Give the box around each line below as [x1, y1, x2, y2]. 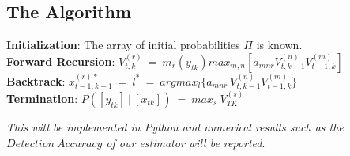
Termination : [6, 89, 78, 106]
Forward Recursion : [6, 52, 115, 69]
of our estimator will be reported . [106, 134, 265, 150]
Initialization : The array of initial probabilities [6, 36, 240, 53]
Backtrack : [6, 72, 66, 89]
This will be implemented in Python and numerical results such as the [6, 118, 344, 135]
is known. [256, 36, 303, 53]
